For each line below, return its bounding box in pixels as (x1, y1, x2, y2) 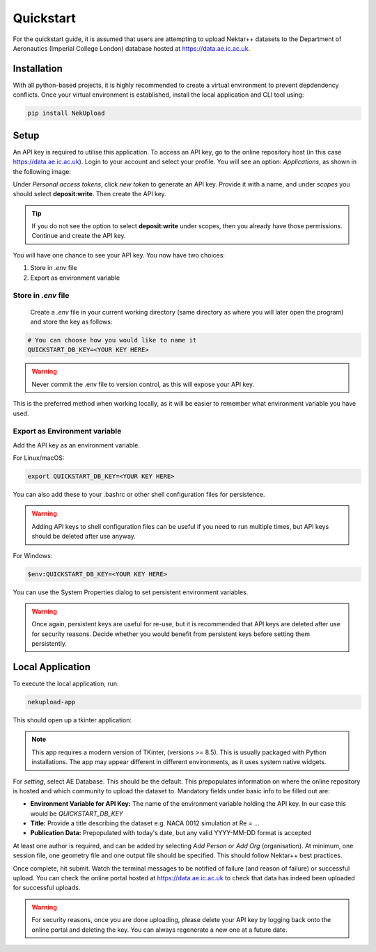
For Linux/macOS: (13, 454, 65, 462)
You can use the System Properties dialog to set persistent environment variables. (13, 588, 249, 596)
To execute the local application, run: (13, 679, 119, 688)
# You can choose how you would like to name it (27, 336, 197, 344)
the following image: (13, 167, 71, 175)
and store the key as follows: (30, 317, 113, 326)
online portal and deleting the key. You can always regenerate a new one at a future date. (31, 926, 288, 934)
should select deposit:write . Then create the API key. (13, 190, 166, 198)
